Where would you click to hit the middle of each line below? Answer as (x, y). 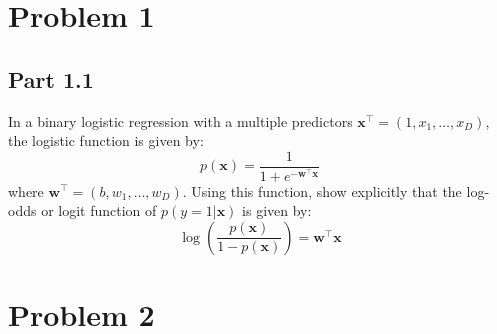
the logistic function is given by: (106, 140)
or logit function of (99, 210)
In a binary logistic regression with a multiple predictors (180, 120)
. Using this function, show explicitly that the (322, 190)
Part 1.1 (51, 78)
